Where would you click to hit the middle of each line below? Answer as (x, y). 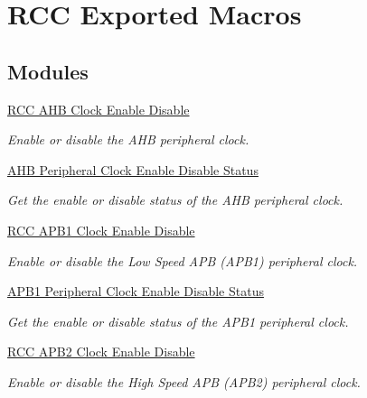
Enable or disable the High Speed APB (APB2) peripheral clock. (184, 381)
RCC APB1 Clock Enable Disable (101, 230)
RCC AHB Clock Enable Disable (99, 109)
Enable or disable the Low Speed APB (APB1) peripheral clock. (183, 260)
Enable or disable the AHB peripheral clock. (128, 139)
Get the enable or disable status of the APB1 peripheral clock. (178, 321)
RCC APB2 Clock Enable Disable (101, 352)
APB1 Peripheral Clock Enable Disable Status (136, 291)
